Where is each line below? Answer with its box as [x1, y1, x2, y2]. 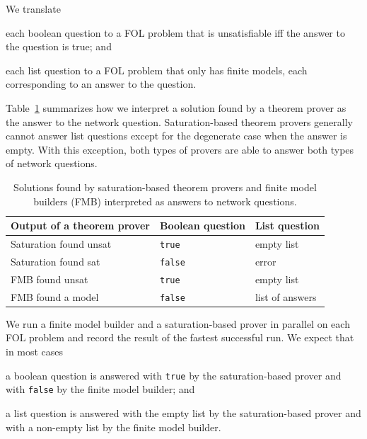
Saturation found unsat [11, 236, 112, 251]
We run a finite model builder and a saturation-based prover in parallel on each [6, 316, 350, 331]
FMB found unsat [11, 271, 88, 286]
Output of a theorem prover [11, 218, 150, 233]
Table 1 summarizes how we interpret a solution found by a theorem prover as [6, 100, 346, 115]
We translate [6, 1, 61, 16]
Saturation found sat [11, 253, 100, 268]
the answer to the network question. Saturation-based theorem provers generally [6, 114, 353, 129]
